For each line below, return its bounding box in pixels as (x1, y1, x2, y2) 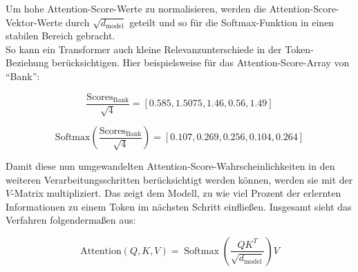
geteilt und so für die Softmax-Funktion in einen (129, 14, 335, 29)
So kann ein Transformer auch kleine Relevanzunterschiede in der (6, 41, 282, 56)
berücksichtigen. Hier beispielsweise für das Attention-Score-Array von (52, 55, 350, 70)
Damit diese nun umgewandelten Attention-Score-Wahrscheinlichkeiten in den (6, 159, 335, 173)
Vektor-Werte (6, 14, 63, 29)
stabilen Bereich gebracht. (6, 28, 115, 43)
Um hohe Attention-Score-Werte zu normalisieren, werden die (6, 1, 267, 15)
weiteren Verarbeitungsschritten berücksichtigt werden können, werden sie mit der (6, 172, 353, 186)
